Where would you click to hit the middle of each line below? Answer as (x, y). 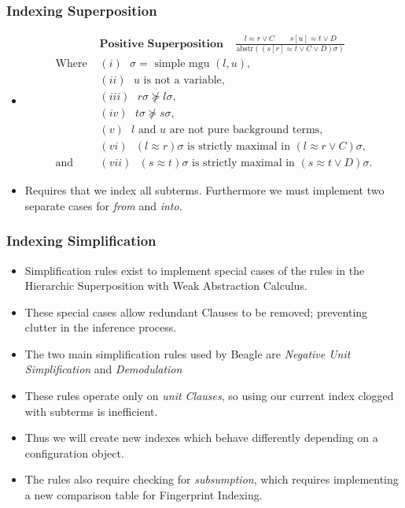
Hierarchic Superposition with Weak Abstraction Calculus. (166, 286)
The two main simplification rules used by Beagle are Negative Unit (188, 353)
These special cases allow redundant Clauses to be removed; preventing (196, 311)
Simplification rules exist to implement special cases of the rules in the (195, 270)
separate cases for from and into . (103, 205)
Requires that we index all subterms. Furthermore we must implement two (204, 190)
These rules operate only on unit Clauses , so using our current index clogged (209, 396)
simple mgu (182, 63)
